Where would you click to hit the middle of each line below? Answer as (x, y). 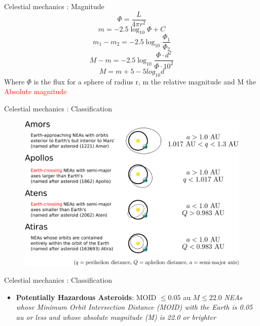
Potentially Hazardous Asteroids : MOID (86, 297)
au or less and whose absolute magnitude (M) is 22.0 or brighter (116, 317)
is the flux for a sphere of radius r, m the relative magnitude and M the (145, 81)
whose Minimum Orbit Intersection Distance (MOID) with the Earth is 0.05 (134, 307)
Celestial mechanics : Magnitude (54, 6)
